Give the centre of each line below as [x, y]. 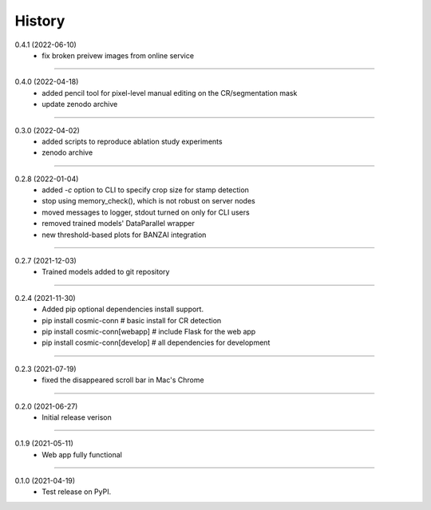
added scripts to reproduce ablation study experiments [132, 141]
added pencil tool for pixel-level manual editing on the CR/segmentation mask [170, 93]
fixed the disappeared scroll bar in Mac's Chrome [123, 380]
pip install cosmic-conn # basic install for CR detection [132, 320]
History [40, 21]
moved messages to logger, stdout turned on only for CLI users [146, 212]
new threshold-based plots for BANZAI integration [124, 235]
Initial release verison [77, 417]
